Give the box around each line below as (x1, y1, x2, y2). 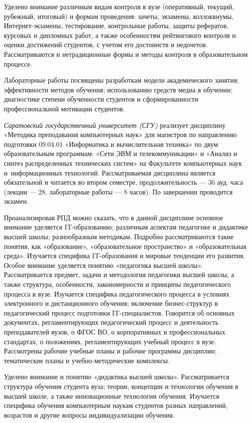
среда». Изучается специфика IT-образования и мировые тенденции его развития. (4, 250, 245, 261)
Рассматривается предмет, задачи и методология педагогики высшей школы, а (4, 269, 235, 280)
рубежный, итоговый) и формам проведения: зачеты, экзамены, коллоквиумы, (4, 11, 234, 21)
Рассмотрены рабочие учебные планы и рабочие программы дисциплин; (4, 346, 217, 356)
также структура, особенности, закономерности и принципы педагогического (4, 279, 231, 289)
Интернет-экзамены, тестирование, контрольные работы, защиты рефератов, (4, 20, 229, 31)
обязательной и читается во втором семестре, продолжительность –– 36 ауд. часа (4, 177, 243, 187)
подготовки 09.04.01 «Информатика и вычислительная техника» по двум (4, 139, 218, 149)
